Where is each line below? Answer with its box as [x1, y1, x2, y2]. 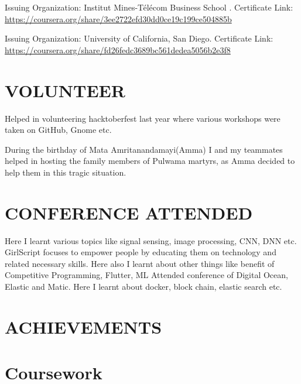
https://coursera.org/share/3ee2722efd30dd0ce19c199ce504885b [5, 12, 232, 25]
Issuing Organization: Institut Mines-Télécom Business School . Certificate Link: [5, 1, 293, 13]
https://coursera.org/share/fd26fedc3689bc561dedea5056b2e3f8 [5, 43, 231, 56]
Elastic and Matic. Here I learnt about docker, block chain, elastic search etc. [5, 280, 282, 292]
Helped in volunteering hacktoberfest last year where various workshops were [5, 112, 281, 124]
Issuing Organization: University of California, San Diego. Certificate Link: [5, 32, 273, 44]
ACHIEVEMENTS [5, 314, 162, 338]
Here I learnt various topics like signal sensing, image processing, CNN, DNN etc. [5, 234, 297, 246]
